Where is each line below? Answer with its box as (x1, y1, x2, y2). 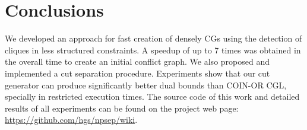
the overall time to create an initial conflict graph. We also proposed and (5, 55, 270, 68)
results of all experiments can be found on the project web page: (5, 102, 239, 114)
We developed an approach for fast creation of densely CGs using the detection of (5, 32, 302, 45)
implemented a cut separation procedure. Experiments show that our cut (5, 66, 270, 79)
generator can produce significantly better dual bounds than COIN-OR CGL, (5, 78, 287, 91)
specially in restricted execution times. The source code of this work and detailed (5, 90, 300, 103)
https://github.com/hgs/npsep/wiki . (5, 113, 138, 126)
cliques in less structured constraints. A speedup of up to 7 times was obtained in (5, 43, 301, 56)
